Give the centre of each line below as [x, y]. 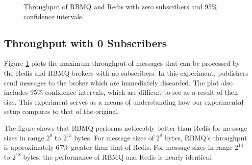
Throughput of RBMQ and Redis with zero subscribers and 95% [121, 6]
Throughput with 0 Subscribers [86, 42]
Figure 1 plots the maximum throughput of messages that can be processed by [122, 63]
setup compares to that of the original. [62, 111]
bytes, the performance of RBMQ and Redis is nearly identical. [118, 156]
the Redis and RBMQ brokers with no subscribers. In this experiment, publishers [126, 72]
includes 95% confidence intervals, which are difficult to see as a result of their [121, 92]
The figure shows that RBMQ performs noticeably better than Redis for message [126, 127]
